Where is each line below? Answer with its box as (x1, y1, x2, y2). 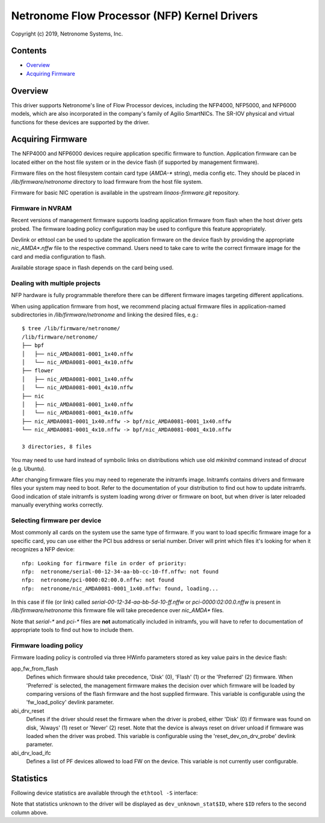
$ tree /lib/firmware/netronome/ (22, 325, 120, 332)
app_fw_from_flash (11, 665, 58, 672)
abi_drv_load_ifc (11, 749, 51, 756)
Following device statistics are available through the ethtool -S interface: (11, 789, 198, 796)
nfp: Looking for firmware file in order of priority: (22, 560, 187, 566)
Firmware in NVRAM (11, 204, 72, 212)
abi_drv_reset (11, 707, 45, 714)
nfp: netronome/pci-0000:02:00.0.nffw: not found (22, 577, 175, 584)
